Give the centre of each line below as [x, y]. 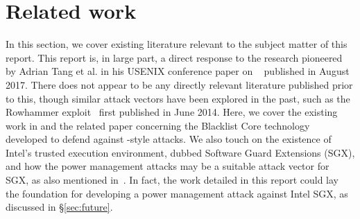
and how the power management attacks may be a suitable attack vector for [168, 166]
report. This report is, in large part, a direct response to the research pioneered [174, 57]
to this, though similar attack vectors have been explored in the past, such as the [178, 98]
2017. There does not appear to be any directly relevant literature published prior [179, 84]
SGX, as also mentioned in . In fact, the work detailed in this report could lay [172, 180]
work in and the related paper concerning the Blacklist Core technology [158, 125]
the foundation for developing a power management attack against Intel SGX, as [177, 193]
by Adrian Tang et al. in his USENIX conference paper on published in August [178, 71]
